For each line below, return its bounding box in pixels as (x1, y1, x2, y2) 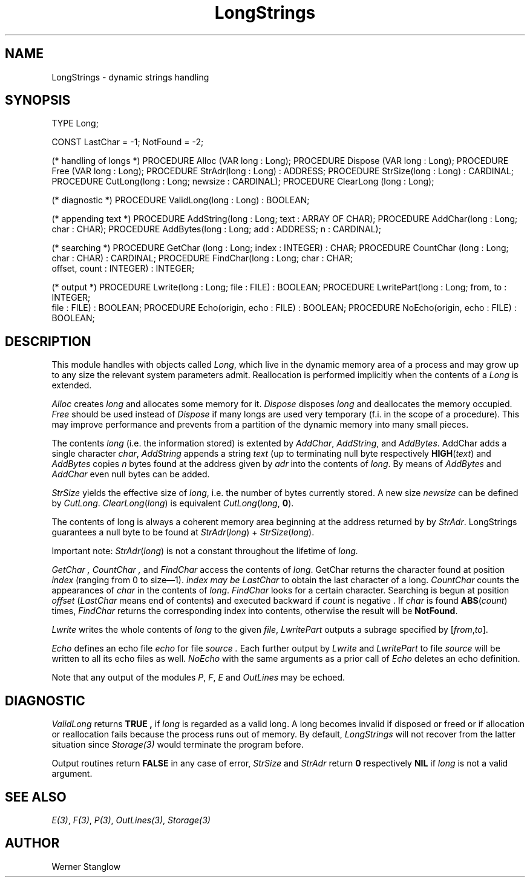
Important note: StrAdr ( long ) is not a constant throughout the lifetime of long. (51, 546, 358, 557)
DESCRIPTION (5, 333, 91, 349)
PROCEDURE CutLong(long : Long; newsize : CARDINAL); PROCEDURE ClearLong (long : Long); (51, 176, 434, 187)
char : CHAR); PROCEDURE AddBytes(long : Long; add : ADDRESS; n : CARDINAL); (51, 224, 381, 235)
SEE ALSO (5, 789, 67, 805)
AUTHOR (5, 835, 60, 851)
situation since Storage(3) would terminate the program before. (51, 739, 304, 750)
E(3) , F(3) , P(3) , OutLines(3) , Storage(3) (51, 814, 211, 825)
